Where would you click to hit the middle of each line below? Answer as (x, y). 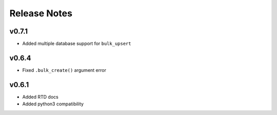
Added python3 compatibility (53, 104)
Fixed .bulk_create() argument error (64, 70)
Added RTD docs (40, 97)
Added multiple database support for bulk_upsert (77, 44)
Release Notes (41, 13)
